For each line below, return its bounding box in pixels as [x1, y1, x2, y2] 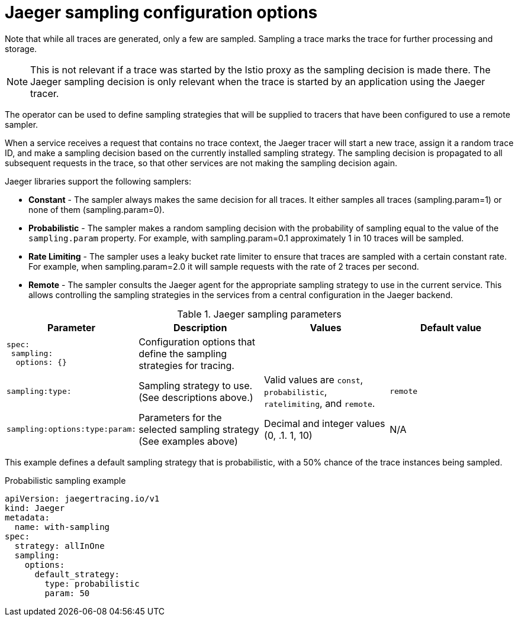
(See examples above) [139, 435, 238, 447]
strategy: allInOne [14, 541, 105, 551]
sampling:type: [7, 387, 72, 396]
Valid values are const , [264, 373, 363, 386]
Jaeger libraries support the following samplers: [5, 176, 191, 186]
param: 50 [44, 588, 90, 598]
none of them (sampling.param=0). [28, 204, 165, 215]
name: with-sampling [14, 522, 110, 532]
